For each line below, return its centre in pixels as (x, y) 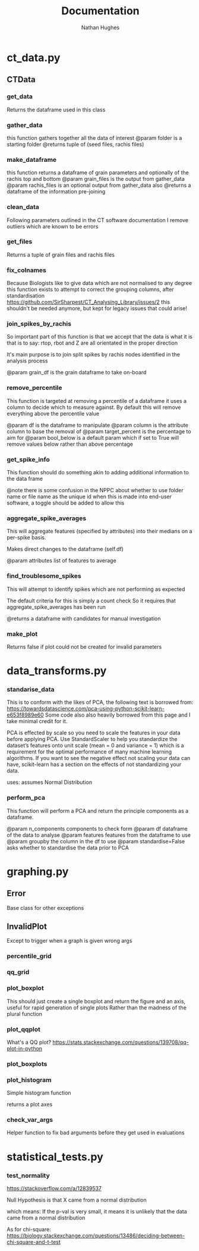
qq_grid (18, 972)
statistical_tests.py (55, 1157)
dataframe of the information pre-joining (56, 192)
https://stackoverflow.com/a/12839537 (54, 1188)
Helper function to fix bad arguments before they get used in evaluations (96, 1133)
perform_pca (26, 797)
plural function (25, 1014)
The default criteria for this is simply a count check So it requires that (91, 601)
